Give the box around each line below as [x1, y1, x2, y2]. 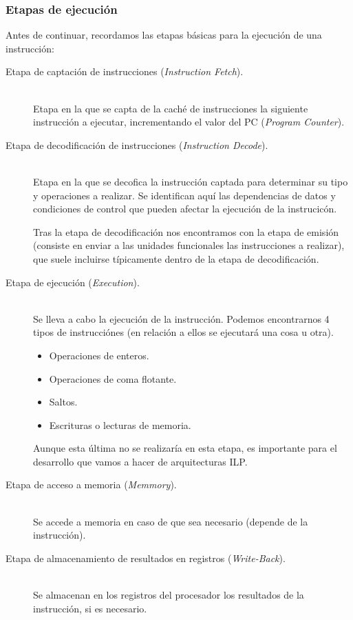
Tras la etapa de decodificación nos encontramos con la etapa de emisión [33, 224, 339, 239]
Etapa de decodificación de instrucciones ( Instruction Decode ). [6, 137, 268, 152]
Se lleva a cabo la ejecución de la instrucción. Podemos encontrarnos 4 [33, 311, 330, 326]
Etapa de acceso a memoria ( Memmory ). [6, 477, 177, 492]
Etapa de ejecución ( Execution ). [6, 274, 140, 289]
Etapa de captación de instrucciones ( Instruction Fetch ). [6, 64, 244, 79]
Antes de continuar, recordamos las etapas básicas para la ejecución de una [6, 28, 322, 42]
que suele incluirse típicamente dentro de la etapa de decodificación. [33, 251, 319, 266]
